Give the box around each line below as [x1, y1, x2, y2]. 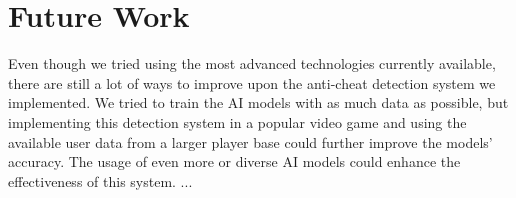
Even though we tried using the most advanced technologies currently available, [8, 53, 496, 74]
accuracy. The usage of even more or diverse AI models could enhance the [8, 151, 461, 172]
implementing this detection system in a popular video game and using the [8, 111, 467, 132]
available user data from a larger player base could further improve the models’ [8, 131, 493, 152]
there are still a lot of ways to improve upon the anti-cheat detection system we [8, 72, 496, 93]
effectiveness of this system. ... [8, 170, 193, 191]
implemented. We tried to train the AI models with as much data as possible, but [8, 92, 509, 113]
